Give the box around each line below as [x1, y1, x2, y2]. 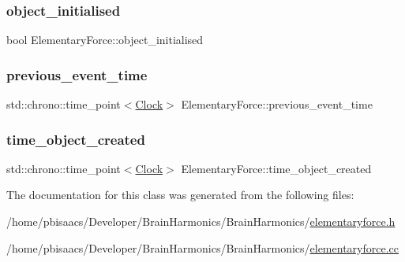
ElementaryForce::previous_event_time [181, 96, 373, 113]
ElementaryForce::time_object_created [181, 160, 372, 176]
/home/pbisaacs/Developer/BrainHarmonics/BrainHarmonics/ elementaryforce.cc [6, 239, 399, 256]
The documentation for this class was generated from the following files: [6, 186, 354, 203]
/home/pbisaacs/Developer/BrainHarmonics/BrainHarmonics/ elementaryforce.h [6, 213, 396, 230]
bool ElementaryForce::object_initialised [6, 31, 204, 48]
